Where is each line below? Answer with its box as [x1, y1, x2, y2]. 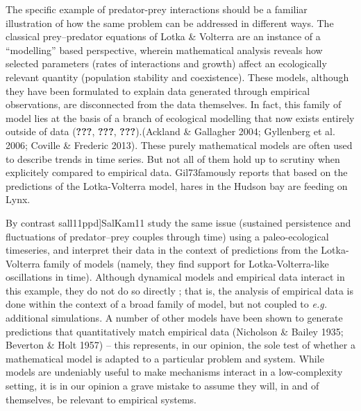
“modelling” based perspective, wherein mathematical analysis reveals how [6, 42, 323, 57]
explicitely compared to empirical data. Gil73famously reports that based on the [6, 165, 348, 180]
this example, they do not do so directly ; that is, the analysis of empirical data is [6, 283, 354, 297]
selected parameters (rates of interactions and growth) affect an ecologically [6, 56, 327, 71]
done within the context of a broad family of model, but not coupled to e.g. [6, 297, 327, 311]
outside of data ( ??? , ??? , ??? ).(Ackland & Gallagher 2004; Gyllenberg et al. [6, 124, 335, 139]
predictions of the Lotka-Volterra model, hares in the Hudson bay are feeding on [6, 178, 348, 193]
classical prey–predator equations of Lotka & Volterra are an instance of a [6, 29, 321, 44]
